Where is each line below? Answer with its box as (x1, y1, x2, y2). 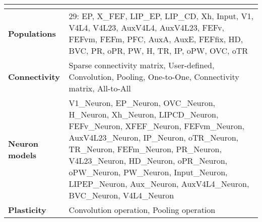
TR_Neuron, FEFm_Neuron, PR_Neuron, (69, 143, 222, 155)
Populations (8, 27, 56, 39)
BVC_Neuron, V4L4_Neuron (69, 189, 174, 201)
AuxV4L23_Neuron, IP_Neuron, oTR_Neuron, (69, 132, 238, 143)
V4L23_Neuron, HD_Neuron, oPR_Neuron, (69, 155, 227, 166)
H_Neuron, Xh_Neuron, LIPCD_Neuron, (69, 108, 219, 120)
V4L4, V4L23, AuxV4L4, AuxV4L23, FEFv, (69, 22, 224, 33)
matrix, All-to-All (69, 82, 131, 94)
